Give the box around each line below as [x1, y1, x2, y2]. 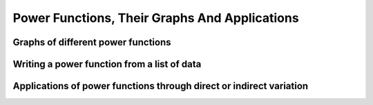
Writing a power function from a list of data [12, 58, 202, 70]
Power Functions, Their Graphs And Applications [12, 10, 300, 25]
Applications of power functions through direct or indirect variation [12, 80, 309, 92]
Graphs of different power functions [12, 36, 171, 48]
